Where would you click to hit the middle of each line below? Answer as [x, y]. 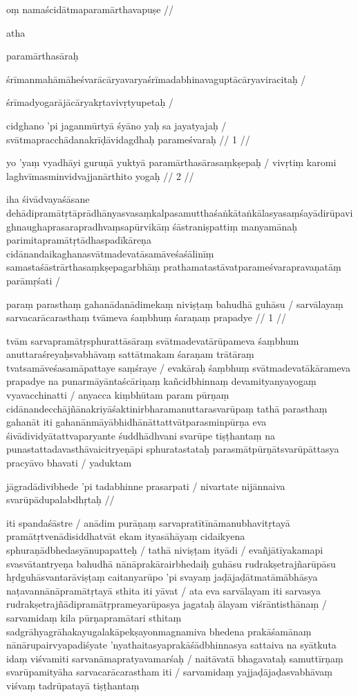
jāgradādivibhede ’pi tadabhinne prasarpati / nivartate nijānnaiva [146, 486]
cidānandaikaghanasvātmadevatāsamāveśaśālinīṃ [110, 253]
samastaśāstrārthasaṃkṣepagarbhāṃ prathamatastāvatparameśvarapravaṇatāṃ [174, 267]
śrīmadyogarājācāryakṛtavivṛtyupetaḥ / [90, 102]
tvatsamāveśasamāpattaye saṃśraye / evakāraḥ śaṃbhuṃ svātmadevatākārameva [178, 367]
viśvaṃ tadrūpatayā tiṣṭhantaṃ [73, 685]
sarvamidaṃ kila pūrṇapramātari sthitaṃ [94, 617]
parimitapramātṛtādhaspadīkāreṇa [79, 240]
